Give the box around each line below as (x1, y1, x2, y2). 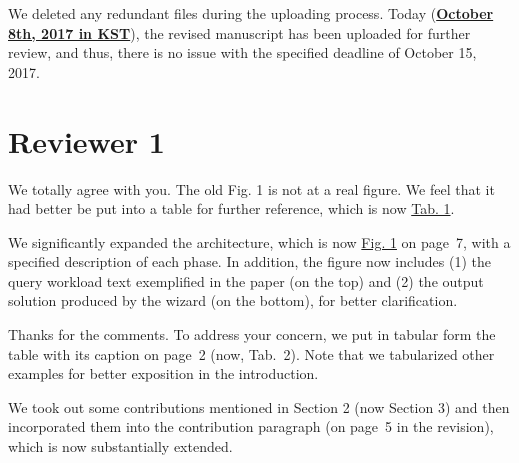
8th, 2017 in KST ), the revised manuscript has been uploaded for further (8, 22, 471, 43)
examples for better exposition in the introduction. (8, 363, 319, 384)
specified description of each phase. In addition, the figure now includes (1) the (8, 251, 492, 272)
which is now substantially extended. (8, 436, 233, 457)
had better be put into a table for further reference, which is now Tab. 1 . (8, 198, 455, 219)
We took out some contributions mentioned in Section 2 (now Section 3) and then (8, 396, 510, 417)
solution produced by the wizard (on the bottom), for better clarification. (8, 290, 458, 311)
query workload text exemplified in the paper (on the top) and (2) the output (8, 270, 484, 291)
